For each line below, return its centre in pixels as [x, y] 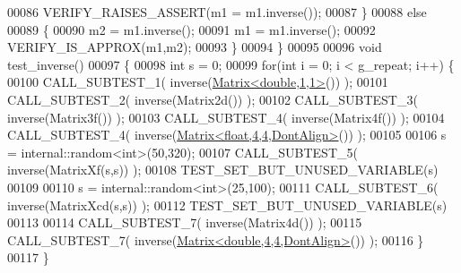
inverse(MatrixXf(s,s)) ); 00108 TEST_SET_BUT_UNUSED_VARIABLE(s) [223, 170]
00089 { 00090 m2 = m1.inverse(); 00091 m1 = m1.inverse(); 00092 [191, 29]
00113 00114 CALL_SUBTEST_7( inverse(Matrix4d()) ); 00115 [185, 222]
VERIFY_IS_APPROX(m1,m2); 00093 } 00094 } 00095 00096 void [195, 47]
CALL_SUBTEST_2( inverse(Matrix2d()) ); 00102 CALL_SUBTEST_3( [213, 99]
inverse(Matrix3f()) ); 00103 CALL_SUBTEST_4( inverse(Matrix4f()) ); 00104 [226, 117]
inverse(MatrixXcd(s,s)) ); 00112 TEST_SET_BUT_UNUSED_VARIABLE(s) [227, 205]
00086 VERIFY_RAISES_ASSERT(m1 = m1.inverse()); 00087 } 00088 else [217, 12]
